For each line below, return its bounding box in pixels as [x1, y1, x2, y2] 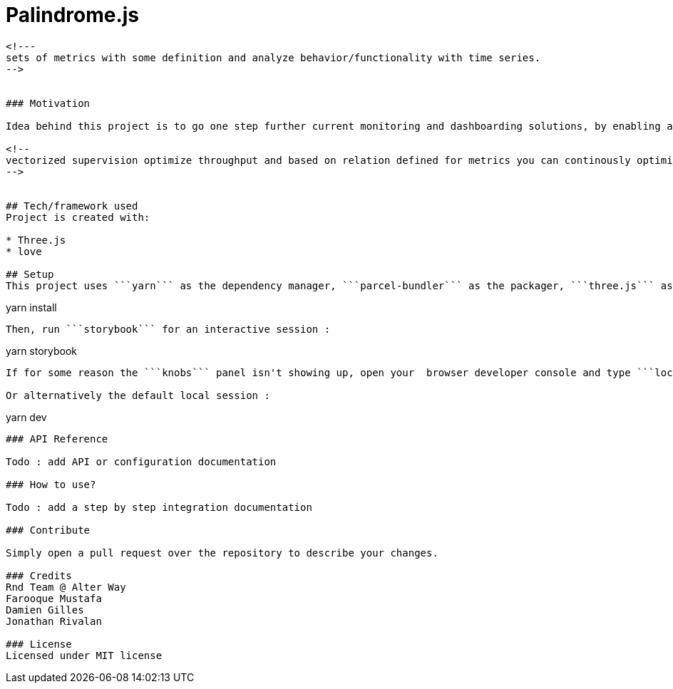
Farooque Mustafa [6, 592, 102, 604]
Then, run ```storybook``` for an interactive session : [6, 323, 331, 335]
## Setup [6, 268, 54, 280]
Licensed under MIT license [6, 649, 163, 661]
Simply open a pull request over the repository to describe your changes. [6, 546, 438, 559]
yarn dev [6, 410, 47, 423]
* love [6, 245, 42, 257]
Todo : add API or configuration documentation [6, 455, 277, 467]
